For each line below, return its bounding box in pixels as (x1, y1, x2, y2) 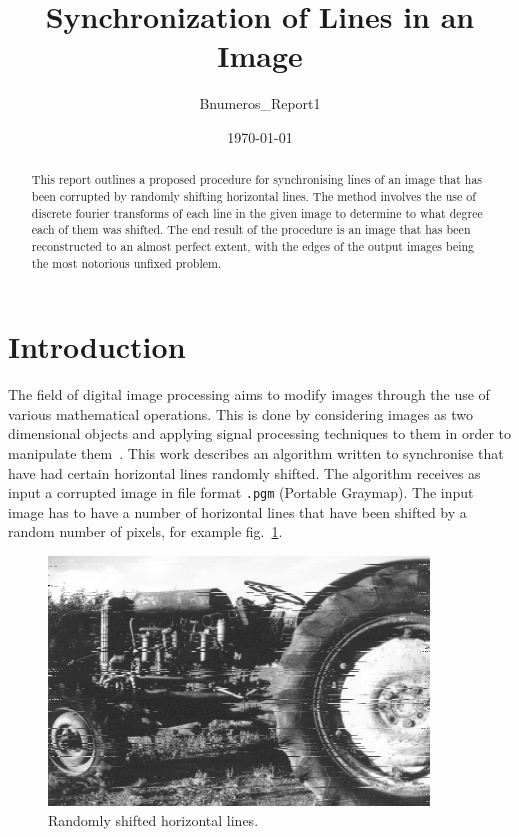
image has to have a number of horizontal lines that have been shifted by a (8, 501, 467, 522)
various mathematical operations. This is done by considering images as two (8, 403, 473, 424)
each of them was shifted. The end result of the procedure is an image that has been (31, 221, 471, 238)
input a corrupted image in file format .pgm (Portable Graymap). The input (8, 482, 474, 503)
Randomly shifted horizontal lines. (48, 809, 259, 830)
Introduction (8, 326, 186, 367)
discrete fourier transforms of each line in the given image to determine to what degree (31, 204, 483, 221)
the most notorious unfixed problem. (31, 254, 222, 271)
